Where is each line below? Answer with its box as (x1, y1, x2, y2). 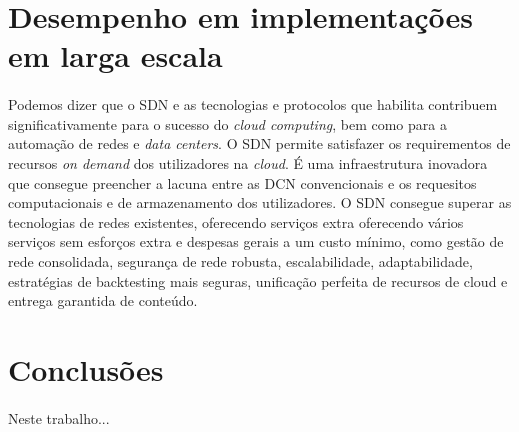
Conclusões (8, 348, 164, 389)
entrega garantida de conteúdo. (8, 290, 198, 311)
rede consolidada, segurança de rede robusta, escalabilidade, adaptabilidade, (8, 250, 473, 271)
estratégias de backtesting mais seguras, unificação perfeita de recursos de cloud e (8, 270, 508, 291)
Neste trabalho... (8, 407, 110, 428)
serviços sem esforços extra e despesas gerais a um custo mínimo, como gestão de (8, 231, 504, 252)
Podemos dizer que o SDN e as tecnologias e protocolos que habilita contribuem (8, 94, 498, 115)
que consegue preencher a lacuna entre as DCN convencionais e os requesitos (8, 172, 477, 193)
